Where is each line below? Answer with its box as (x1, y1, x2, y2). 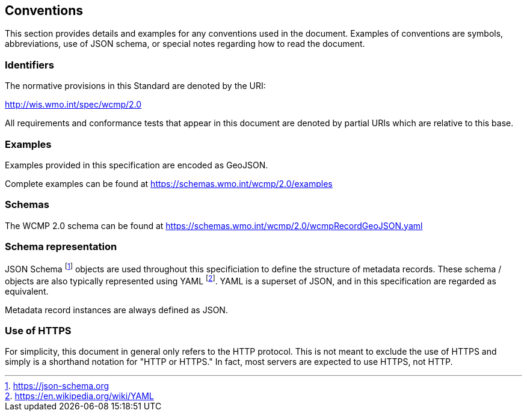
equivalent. (5, 286, 49, 296)
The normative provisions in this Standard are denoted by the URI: (5, 81, 266, 91)
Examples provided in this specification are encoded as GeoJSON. (5, 159, 268, 170)
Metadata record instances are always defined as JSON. (5, 304, 228, 315)
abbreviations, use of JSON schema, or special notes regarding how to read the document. (5, 38, 365, 49)
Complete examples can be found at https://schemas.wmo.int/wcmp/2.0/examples (5, 178, 333, 189)
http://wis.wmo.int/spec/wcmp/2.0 (5, 99, 142, 110)
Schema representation (5, 240, 117, 253)
